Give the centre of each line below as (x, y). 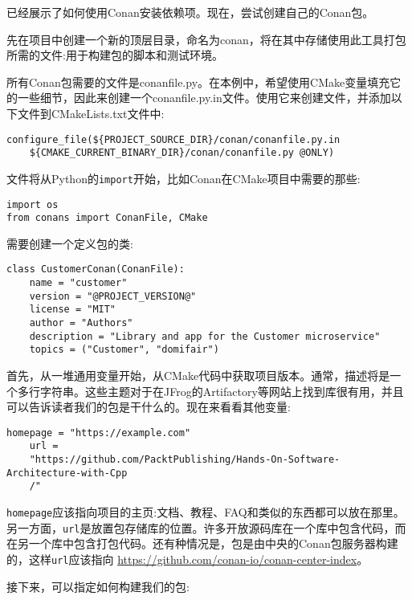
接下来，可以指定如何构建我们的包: (98, 586)
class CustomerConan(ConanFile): (96, 269)
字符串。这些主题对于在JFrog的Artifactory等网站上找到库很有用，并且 (222, 391)
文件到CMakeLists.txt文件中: (91, 113)
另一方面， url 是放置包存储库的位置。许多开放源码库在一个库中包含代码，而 (206, 527)
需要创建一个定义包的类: (70, 243)
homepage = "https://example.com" (99, 433)
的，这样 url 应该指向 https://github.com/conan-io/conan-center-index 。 (188, 559)
